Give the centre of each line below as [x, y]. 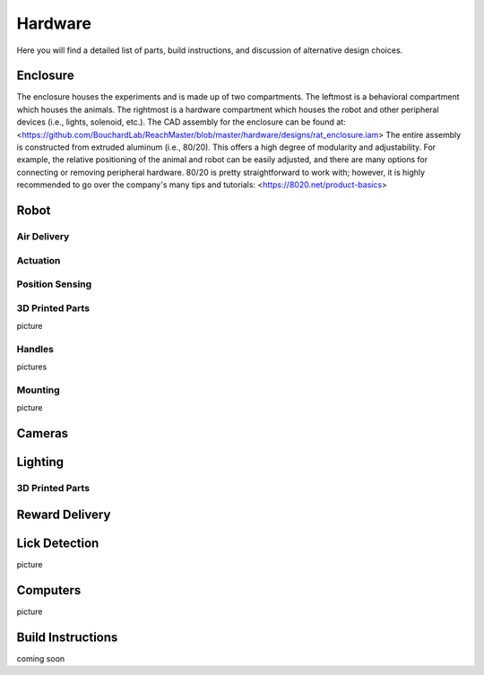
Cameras [43, 433]
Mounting [38, 390]
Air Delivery [43, 236]
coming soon [41, 658]
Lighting [40, 462]
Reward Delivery [64, 514]
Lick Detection [58, 543]
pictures [32, 367]
